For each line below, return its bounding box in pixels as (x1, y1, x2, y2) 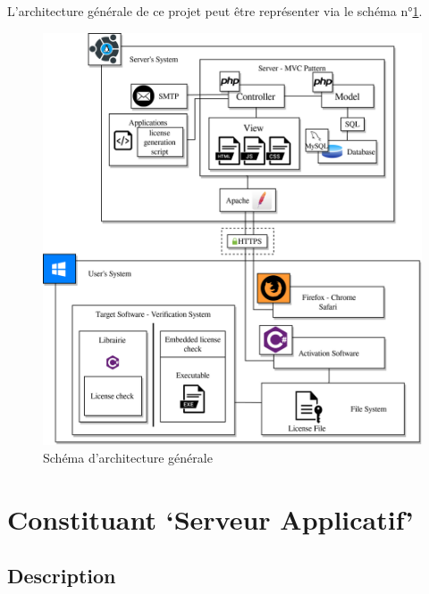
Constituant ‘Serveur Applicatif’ (7, 500, 414, 537)
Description (7, 562, 116, 590)
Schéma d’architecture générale (43, 448, 213, 467)
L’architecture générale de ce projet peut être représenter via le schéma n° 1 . (7, 2, 423, 20)
